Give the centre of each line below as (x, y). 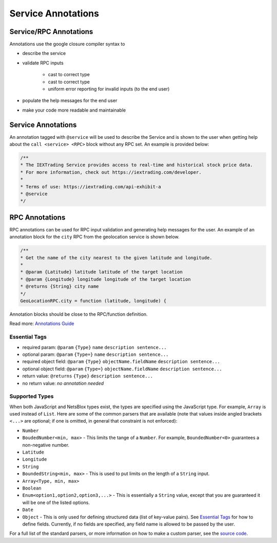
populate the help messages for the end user (70, 101)
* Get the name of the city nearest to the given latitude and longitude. (116, 258)
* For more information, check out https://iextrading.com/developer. (111, 172)
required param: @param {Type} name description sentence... (94, 347)
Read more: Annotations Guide (42, 323)
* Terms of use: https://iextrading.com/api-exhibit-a (91, 187)
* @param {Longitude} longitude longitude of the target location (105, 279)
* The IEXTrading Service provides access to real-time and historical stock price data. (137, 165)
